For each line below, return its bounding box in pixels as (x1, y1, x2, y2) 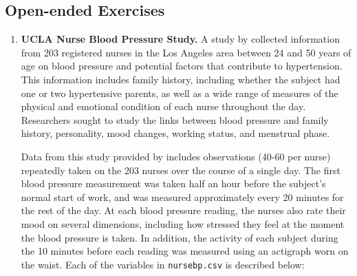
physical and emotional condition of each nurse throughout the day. (21, 99, 306, 114)
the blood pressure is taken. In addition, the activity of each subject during (21, 230, 338, 244)
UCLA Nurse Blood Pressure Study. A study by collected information (21, 32, 340, 46)
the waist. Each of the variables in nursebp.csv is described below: (21, 257, 305, 271)
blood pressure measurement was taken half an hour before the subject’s (21, 176, 326, 191)
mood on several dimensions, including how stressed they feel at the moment (21, 216, 345, 231)
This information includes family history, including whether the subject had (21, 72, 340, 86)
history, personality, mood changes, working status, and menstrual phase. (21, 126, 330, 140)
